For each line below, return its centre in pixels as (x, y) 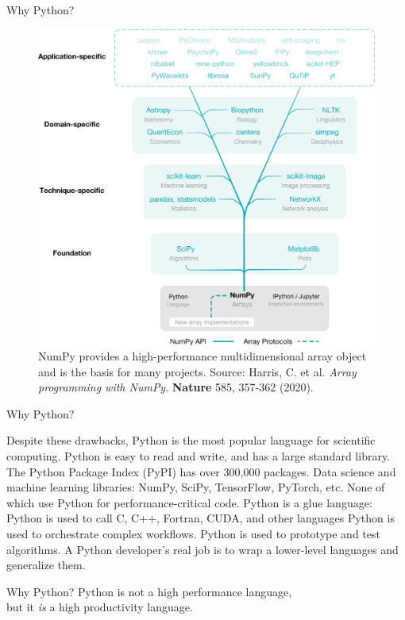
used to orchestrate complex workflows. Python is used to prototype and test (193, 534)
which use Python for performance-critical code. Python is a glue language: (189, 502)
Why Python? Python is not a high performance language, (149, 591)
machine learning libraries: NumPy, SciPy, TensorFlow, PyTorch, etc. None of (196, 487)
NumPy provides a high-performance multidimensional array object (202, 356)
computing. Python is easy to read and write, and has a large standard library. (199, 456)
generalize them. (46, 565)
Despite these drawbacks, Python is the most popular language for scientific (191, 440)
